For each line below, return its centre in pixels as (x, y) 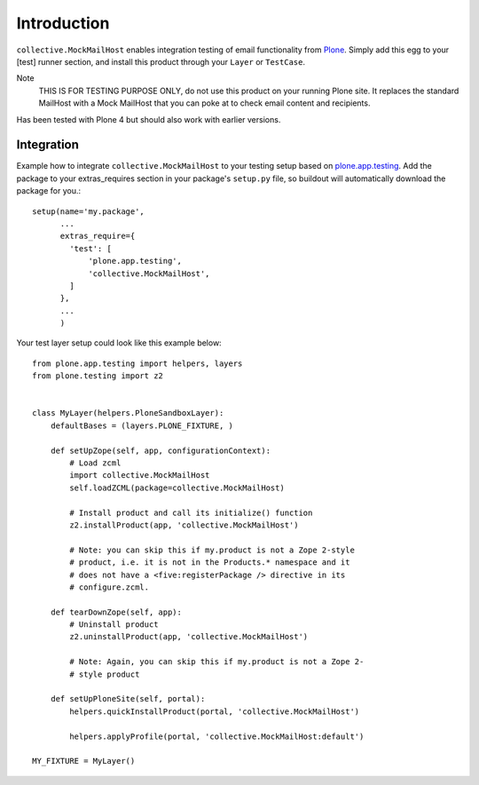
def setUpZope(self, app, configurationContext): (160, 450)
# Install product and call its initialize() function (191, 512)
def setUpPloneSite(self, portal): (128, 699)
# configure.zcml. (110, 587)
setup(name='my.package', (89, 211)
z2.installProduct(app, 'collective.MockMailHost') (184, 525)
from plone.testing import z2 (98, 376)
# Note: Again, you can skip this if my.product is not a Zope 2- (217, 662)
